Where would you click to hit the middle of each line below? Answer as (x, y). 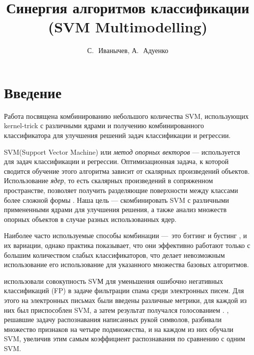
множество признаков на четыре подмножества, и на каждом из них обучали (119, 329)
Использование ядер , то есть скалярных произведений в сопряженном (109, 180)
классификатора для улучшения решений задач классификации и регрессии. (117, 135)
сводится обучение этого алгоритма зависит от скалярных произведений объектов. (127, 171)
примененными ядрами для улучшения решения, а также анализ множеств (115, 209)
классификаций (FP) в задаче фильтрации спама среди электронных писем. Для (124, 290)
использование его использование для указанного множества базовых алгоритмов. (127, 264)
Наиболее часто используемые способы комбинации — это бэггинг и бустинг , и (126, 235)
